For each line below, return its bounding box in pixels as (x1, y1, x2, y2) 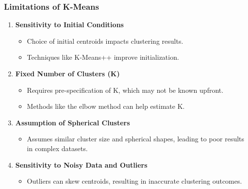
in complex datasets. (27, 143, 88, 153)
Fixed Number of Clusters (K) (15, 69, 120, 78)
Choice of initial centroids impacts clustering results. (27, 35, 183, 46)
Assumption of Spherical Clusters (15, 117, 130, 127)
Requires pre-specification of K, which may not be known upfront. (27, 85, 224, 95)
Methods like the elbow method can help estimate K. (27, 101, 185, 111)
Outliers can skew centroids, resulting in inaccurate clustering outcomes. (27, 176, 242, 186)
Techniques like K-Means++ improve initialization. (27, 52, 179, 62)
